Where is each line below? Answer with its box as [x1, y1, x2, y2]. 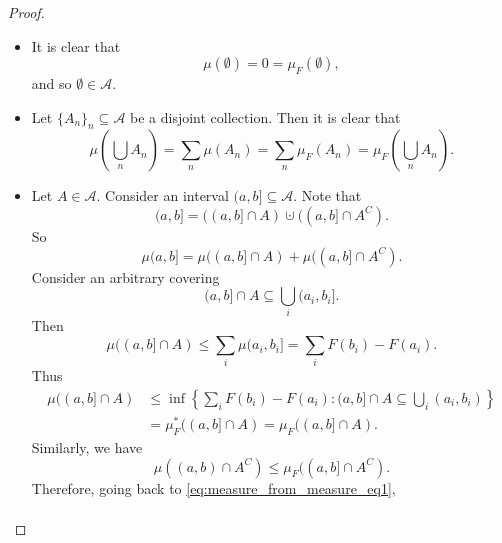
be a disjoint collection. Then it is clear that [130, 106, 401, 127]
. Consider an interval [96, 185, 229, 206]
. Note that [293, 185, 362, 206]
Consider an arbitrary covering [31, 266, 220, 287]
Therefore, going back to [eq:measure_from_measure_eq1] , [31, 477, 396, 498]
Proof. [8, 2, 45, 22]
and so [31, 72, 72, 93]
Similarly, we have [31, 436, 143, 457]
